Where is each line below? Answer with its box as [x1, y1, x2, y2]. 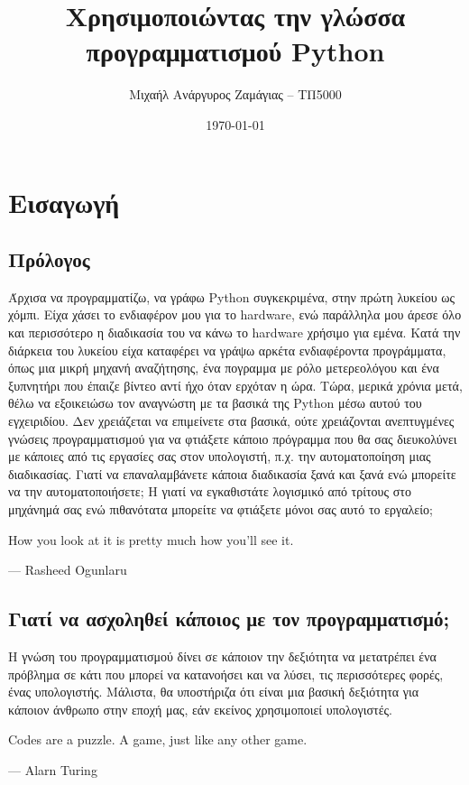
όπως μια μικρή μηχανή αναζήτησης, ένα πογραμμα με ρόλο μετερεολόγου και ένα [8, 358, 439, 377]
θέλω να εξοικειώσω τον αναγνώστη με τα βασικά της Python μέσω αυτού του [8, 393, 422, 412]
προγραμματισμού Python [86, 32, 385, 69]
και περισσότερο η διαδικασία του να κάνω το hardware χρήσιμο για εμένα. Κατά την [8, 323, 461, 342]
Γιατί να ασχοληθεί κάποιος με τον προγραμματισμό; [8, 605, 450, 633]
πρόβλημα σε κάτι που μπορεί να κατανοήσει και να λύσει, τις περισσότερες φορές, [8, 664, 444, 683]
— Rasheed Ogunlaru [8, 560, 127, 579]
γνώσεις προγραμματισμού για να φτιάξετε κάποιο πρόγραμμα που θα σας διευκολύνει [8, 429, 457, 448]
